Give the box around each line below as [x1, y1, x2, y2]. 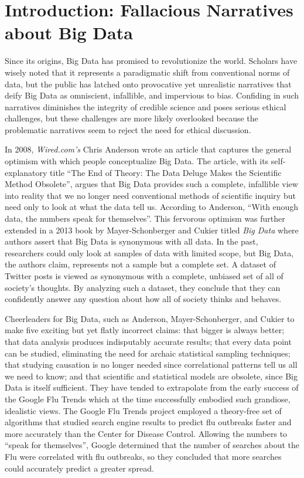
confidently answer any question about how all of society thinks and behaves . [5, 293, 282, 305]
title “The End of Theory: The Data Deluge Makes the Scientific [50, 166, 282, 178]
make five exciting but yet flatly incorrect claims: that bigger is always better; [5, 324, 285, 336]
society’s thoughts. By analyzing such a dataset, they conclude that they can [5, 281, 281, 293]
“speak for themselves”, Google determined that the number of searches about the [5, 439, 300, 451]
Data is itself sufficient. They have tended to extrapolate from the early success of [5, 381, 299, 394]
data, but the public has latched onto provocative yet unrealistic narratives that [5, 77, 292, 90]
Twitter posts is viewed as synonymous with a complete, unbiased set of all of [5, 270, 283, 282]
